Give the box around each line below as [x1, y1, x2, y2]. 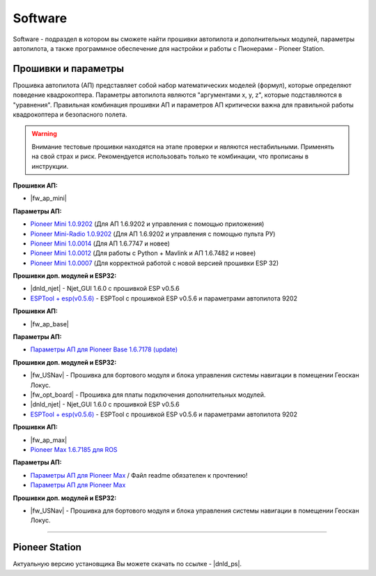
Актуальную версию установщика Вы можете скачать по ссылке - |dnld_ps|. [13, 560, 242, 568]
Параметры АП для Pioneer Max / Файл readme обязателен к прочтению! [30, 471, 248, 479]
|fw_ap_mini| [30, 194, 68, 202]
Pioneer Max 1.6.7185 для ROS [30, 445, 118, 453]
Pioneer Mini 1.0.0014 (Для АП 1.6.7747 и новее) [30, 239, 171, 248]
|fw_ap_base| [30, 319, 69, 328]
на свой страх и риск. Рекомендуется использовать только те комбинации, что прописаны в [31, 152, 309, 160]
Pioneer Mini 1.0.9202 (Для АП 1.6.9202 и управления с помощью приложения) [30, 220, 265, 228]
